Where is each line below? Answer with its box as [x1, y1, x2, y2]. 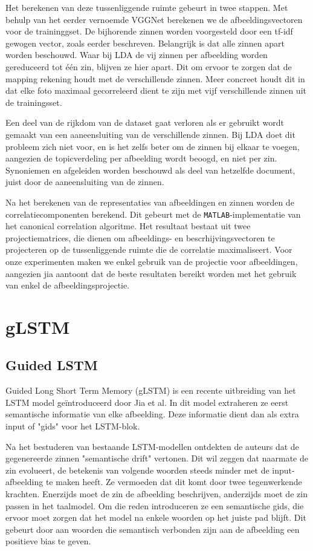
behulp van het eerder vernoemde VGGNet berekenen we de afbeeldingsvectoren [5, 13, 303, 25]
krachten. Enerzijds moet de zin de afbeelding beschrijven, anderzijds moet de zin [5, 487, 308, 500]
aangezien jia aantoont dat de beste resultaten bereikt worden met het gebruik [5, 267, 297, 279]
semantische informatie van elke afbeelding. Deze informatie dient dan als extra [5, 408, 299, 420]
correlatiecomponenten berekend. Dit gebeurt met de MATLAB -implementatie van [5, 207, 301, 220]
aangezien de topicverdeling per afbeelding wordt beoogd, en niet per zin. [5, 152, 277, 165]
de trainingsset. [5, 96, 62, 108]
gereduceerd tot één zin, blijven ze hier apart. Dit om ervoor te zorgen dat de [5, 60, 292, 73]
